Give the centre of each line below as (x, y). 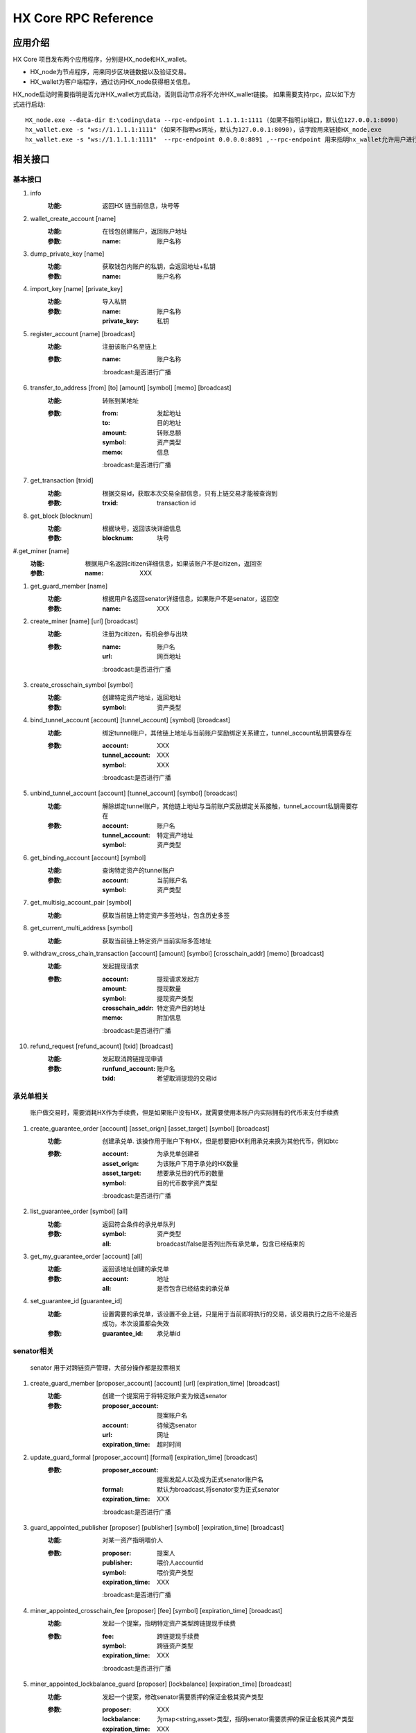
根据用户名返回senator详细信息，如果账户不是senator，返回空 (191, 599)
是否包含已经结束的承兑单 (193, 1289)
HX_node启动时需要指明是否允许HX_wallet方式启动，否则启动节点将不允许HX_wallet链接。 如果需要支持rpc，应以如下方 (184, 94)
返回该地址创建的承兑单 (136, 1269)
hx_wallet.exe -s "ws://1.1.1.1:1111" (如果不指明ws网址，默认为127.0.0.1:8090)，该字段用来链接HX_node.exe (203, 130)
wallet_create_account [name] (73, 218)
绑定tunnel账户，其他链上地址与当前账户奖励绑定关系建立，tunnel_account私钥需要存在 (227, 733)
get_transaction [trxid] (62, 480)
